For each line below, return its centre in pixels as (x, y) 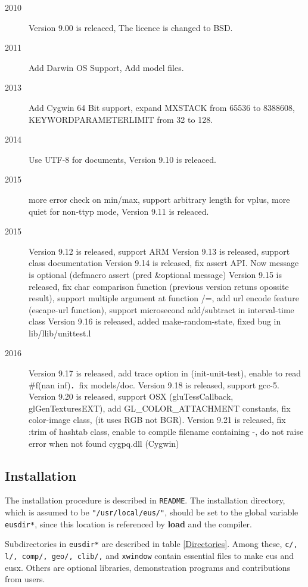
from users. (25, 579)
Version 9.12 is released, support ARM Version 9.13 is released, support (159, 251)
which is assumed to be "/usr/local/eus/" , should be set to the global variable (152, 512)
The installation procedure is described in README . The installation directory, (145, 500)
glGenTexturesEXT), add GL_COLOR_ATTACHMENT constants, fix (160, 408)
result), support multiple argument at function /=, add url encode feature (164, 298)
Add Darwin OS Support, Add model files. (106, 67)
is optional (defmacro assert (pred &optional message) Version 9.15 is (155, 274)
